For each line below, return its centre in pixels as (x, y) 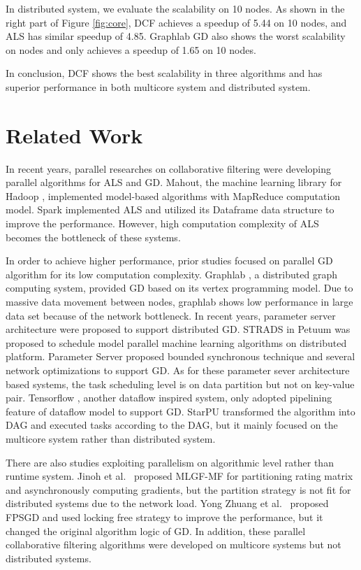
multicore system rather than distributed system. (111, 438)
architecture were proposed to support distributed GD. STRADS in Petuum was (178, 329)
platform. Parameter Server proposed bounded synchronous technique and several (180, 356)
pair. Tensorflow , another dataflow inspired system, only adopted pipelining (169, 398)
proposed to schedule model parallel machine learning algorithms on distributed (176, 342)
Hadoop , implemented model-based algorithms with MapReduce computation (173, 195)
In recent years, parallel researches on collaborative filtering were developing (169, 168)
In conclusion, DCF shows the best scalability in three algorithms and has (164, 73)
